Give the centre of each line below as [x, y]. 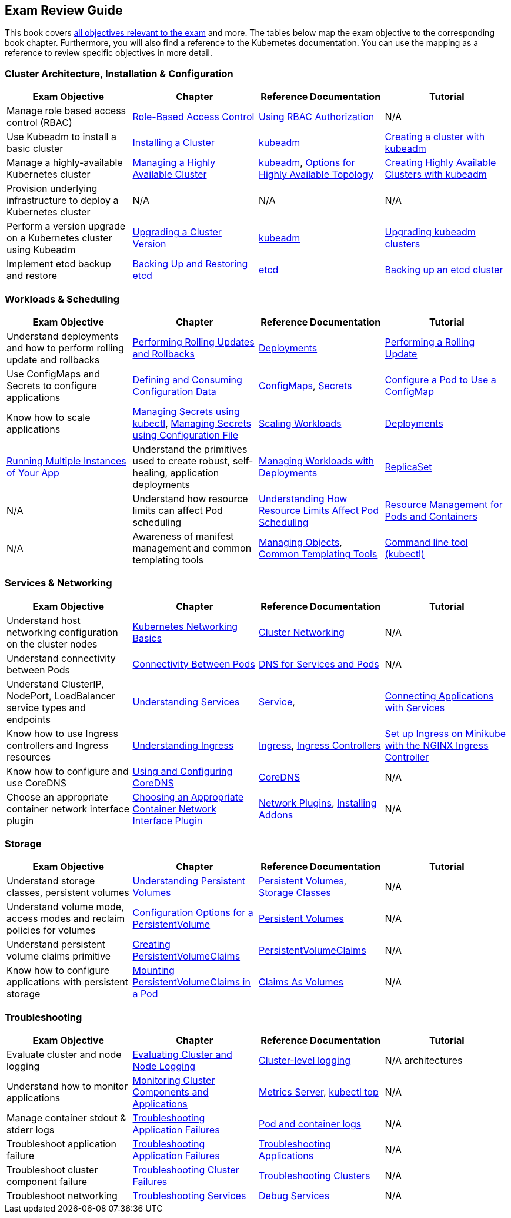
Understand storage [51, 881]
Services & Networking [59, 583]
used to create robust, [181, 461]
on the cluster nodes [52, 644]
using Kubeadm [41, 250]
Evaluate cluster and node [64, 1055]
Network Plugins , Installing [318, 803]
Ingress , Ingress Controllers [320, 745]
